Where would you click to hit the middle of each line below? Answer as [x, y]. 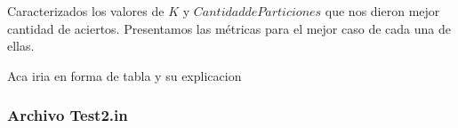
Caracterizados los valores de [86, 11]
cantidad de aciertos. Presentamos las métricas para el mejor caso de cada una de [229, 28]
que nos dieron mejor [382, 11]
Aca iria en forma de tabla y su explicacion [125, 75]
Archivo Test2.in [68, 115]
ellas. [21, 46]
